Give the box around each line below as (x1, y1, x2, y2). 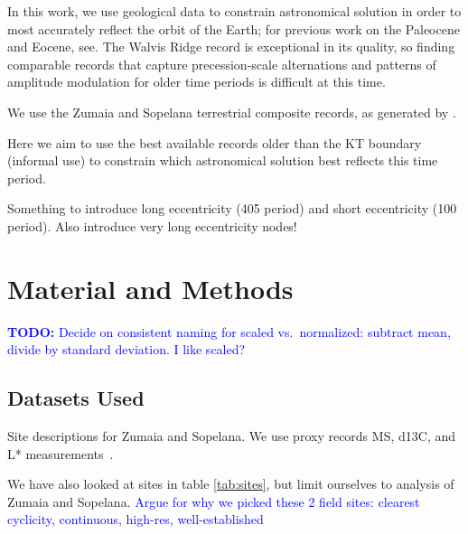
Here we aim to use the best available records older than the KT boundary (7, 133, 422, 152)
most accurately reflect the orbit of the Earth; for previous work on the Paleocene (7, 19, 460, 38)
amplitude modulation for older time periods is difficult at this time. (7, 72, 386, 91)
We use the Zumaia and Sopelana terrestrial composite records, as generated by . (7, 102, 456, 121)
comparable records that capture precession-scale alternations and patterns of (7, 54, 436, 73)
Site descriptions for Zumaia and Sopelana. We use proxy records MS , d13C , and (7, 426, 456, 445)
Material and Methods (7, 269, 294, 306)
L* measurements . (7, 444, 114, 463)
